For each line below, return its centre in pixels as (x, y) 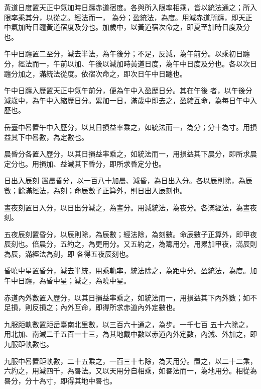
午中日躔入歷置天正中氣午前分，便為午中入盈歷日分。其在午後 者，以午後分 (128, 90)
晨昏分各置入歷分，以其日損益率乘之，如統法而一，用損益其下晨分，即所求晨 (130, 154)
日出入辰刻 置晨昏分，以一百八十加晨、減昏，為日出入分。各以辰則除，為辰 (128, 180)
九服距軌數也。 (29, 344)
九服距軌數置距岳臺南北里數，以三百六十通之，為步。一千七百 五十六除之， (128, 324)
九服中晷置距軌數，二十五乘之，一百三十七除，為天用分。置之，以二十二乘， (130, 361)
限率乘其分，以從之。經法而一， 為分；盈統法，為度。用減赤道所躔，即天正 (128, 17)
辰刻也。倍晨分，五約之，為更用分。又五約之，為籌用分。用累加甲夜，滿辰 (127, 244)
